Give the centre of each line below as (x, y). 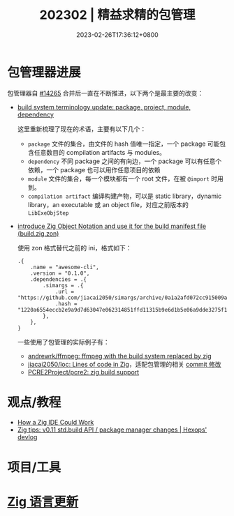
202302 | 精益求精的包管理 (117, 15)
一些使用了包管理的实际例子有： (63, 342)
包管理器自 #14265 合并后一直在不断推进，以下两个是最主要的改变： (105, 93)
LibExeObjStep (48, 213)
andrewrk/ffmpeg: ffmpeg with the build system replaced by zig (119, 356)
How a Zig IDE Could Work (56, 422)
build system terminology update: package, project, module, (104, 107)
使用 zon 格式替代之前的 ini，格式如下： (74, 248)
